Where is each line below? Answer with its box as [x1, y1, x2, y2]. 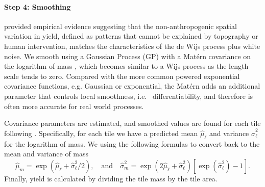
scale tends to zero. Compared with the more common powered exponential [4, 70, 240, 81]
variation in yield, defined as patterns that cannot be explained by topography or [4, 31, 258, 41]
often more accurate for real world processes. [4, 100, 144, 111]
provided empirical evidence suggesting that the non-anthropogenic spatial [4, 20, 237, 31]
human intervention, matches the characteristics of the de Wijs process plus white [4, 40, 260, 51]
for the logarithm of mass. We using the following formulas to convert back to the [4, 138, 260, 149]
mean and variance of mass [4, 148, 89, 159]
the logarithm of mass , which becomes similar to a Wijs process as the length [4, 61, 249, 71]
